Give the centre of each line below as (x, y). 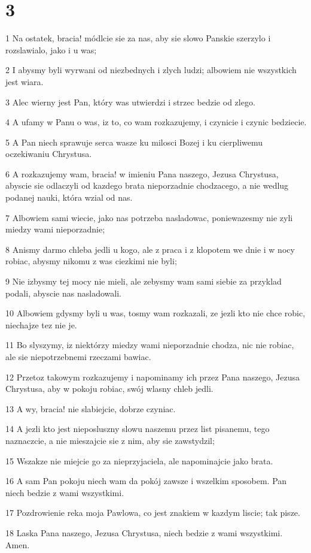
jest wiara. (25, 81)
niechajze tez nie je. (41, 324)
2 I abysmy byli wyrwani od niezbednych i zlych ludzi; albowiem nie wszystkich (151, 70)
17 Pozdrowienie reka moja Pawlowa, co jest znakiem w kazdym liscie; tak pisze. (153, 513)
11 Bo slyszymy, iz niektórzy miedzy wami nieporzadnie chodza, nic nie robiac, (150, 345)
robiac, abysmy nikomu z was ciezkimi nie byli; (91, 261)
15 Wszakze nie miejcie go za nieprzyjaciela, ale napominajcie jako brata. (139, 460)
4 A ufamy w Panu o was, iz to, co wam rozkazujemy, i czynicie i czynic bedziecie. (156, 122)
